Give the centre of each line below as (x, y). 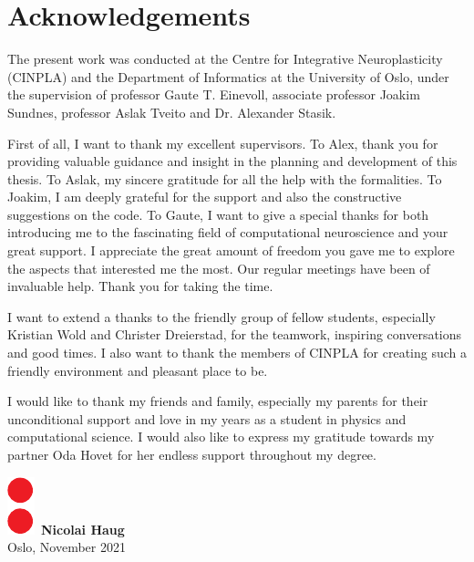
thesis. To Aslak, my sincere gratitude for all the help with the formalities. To (225, 178)
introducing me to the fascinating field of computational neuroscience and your (228, 232)
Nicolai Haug (83, 529)
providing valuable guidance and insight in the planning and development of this (232, 161)
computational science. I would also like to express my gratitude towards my (221, 437)
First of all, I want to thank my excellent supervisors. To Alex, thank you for (223, 143)
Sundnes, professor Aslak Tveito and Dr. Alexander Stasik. (172, 112)
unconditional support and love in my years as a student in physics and (207, 418)
